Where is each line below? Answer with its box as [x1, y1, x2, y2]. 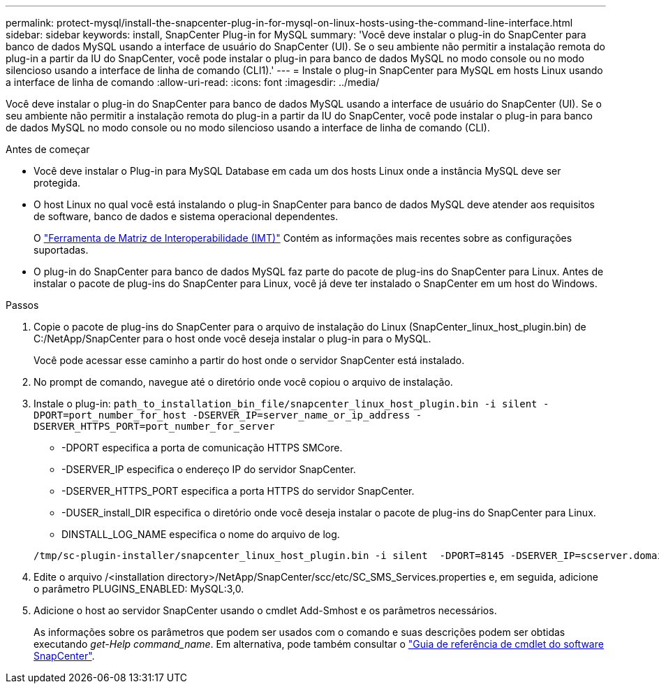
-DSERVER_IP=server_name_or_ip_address [192, 409, 410, 421]
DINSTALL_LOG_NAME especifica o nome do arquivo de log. [61, 528, 340, 540]
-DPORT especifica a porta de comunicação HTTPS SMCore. [61, 442, 343, 454]
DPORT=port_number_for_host [34, 409, 187, 421]
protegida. [34, 177, 81, 189]
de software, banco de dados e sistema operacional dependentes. [34, 210, 339, 222]
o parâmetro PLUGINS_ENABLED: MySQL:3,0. [34, 583, 244, 595]
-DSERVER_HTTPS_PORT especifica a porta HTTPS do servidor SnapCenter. [61, 485, 415, 497]
